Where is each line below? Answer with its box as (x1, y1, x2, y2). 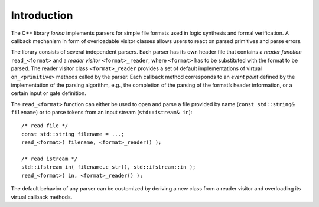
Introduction (11, 9, 73, 22)
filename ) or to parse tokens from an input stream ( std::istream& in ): (11, 109, 193, 116)
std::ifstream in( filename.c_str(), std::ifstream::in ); (21, 164, 196, 170)
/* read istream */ (21, 156, 78, 162)
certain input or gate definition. (11, 90, 87, 97)
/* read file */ (21, 123, 69, 129)
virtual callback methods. (11, 193, 73, 201)
